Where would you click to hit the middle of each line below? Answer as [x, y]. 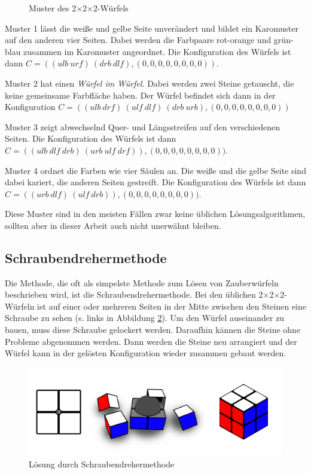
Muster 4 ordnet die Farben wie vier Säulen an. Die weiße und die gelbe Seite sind [155, 170]
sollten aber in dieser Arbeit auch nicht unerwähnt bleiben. [113, 225]
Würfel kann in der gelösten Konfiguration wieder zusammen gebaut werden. [146, 353]
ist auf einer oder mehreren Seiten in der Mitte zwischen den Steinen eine [172, 306]
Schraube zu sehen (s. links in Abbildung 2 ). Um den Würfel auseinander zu [145, 318]
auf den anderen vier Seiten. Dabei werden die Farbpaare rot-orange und [138, 40]
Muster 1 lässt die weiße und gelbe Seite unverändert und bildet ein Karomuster [152, 28]
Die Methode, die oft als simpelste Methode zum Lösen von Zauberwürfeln [142, 282]
